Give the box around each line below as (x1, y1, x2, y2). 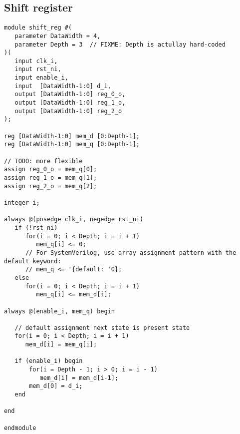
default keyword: (4, 257, 61, 265)
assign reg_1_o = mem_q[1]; (4, 174, 97, 182)
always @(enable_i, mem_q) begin (4, 307, 115, 315)
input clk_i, (14, 57, 58, 65)
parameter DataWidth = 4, (14, 32, 101, 40)
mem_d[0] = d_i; (29, 382, 83, 390)
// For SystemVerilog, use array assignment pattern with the (25, 249, 237, 256)
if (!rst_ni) (14, 224, 58, 231)
